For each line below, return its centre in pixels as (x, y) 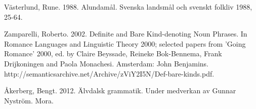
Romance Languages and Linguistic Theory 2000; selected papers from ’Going (125, 43)
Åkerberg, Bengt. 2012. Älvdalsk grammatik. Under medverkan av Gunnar (120, 90)
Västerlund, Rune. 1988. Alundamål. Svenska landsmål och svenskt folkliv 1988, (128, 7)
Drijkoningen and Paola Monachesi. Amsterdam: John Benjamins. (106, 63)
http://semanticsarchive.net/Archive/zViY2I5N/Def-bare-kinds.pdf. (109, 73)
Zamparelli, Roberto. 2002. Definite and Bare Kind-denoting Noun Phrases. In (126, 34)
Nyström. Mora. (29, 100)
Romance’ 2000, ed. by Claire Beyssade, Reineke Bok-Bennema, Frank (113, 53)
